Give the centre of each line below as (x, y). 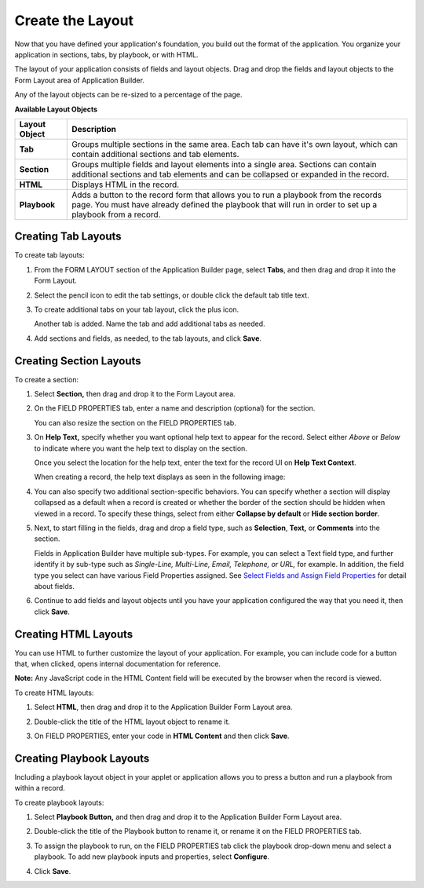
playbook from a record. (116, 214)
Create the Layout (74, 20)
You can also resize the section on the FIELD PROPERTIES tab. (135, 422)
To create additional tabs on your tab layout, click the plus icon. (137, 309)
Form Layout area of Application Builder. (80, 80)
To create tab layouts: (50, 255)
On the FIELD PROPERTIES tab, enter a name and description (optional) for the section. (175, 408)
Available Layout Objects (56, 109)
